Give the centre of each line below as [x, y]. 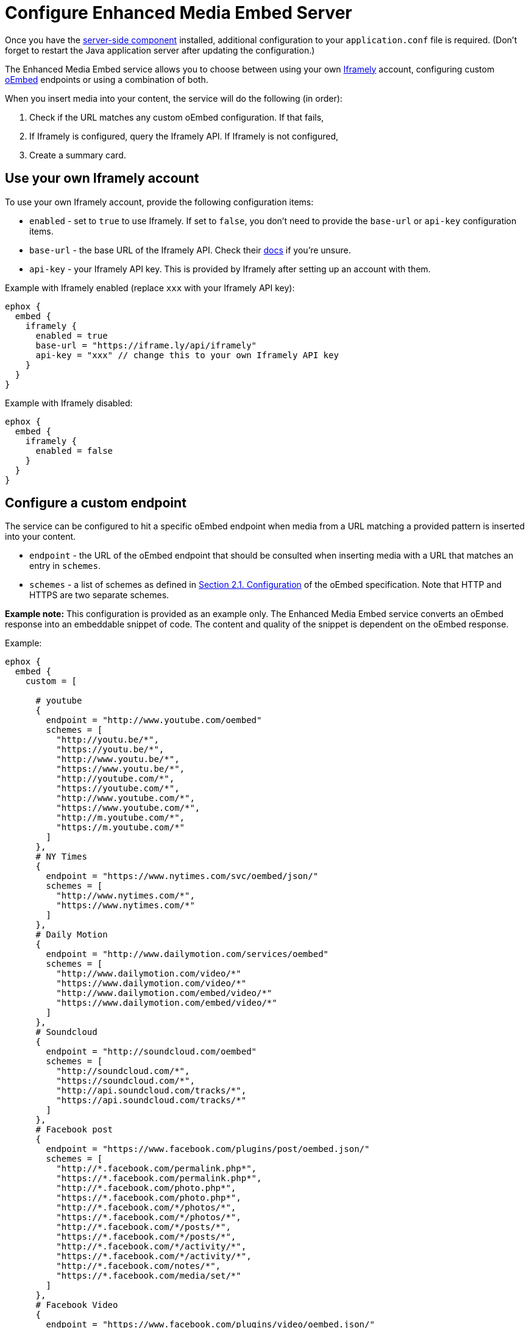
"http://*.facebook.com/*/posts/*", [144, 1227]
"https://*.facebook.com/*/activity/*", [154, 1256]
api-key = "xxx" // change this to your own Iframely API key [187, 355]
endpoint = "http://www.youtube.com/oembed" [154, 720]
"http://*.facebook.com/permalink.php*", [157, 1169]
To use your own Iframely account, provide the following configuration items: [159, 202]
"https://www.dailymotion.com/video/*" [151, 984]
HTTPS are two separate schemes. [99, 595]
